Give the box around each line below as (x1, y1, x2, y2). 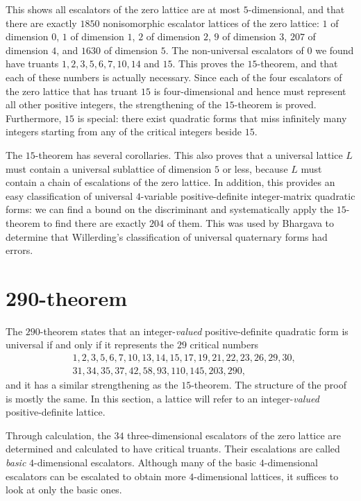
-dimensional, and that (248, 2, 345, 16)
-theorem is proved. (234, 97, 317, 112)
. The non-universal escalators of (165, 42, 304, 57)
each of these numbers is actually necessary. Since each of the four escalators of (6, 69, 342, 84)
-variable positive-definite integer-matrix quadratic (140, 188, 355, 203)
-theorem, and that (257, 56, 338, 71)
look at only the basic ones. (6, 482, 122, 497)
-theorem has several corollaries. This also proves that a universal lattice (35, 147, 343, 162)
